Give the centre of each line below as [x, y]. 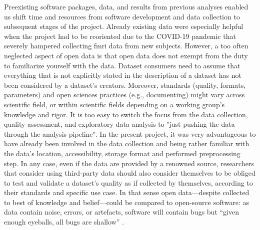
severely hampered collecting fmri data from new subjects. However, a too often [126, 46]
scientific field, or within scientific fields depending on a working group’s [114, 104]
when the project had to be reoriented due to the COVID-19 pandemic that [120, 36]
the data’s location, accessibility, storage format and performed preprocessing [122, 153]
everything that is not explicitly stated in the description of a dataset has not [123, 75]
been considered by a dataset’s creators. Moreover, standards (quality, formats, [125, 85]
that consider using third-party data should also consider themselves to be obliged [130, 173]
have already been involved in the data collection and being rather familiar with [127, 143]
